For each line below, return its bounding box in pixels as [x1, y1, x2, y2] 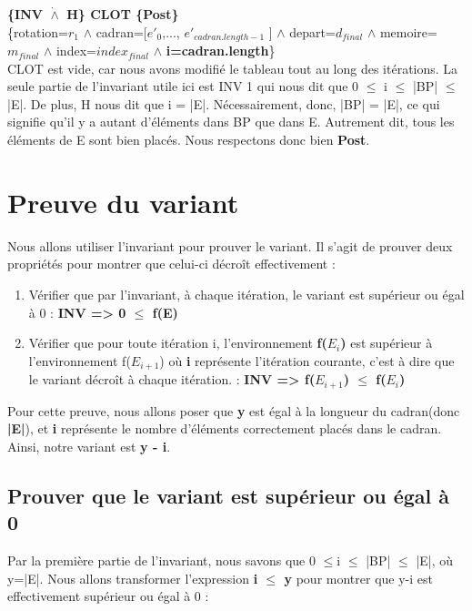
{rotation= [7, 22, 68, 41]
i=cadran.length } [166, 41, 276, 60]
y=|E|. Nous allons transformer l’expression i [7, 568, 258, 587]
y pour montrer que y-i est [284, 568, 433, 587]
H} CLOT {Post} [66, 5, 179, 23]
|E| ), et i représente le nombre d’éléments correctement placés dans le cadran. [7, 419, 442, 438]
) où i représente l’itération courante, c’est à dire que [159, 351, 455, 370]
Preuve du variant [7, 183, 239, 220]
